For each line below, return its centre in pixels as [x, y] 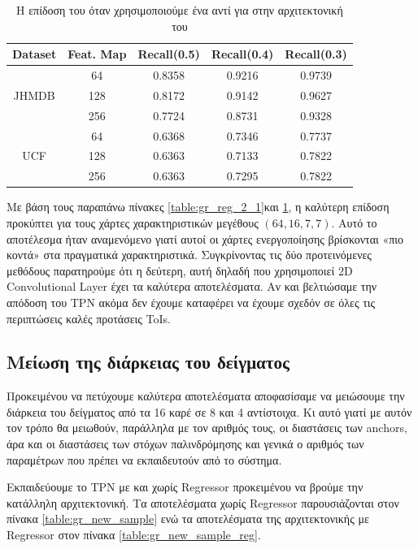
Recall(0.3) [316, 54]
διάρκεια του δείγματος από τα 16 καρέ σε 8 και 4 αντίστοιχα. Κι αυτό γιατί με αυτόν [209, 411]
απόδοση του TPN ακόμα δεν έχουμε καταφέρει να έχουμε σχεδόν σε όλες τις [191, 302]
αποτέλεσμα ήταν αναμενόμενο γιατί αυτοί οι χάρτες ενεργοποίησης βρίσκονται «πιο [205, 238]
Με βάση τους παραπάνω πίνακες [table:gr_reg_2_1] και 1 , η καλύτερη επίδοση [198, 207]
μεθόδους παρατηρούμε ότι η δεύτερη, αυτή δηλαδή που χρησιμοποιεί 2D [180, 270]
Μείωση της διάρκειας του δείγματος [148, 362]
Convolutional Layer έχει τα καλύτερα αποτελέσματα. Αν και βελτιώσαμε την [192, 286]
